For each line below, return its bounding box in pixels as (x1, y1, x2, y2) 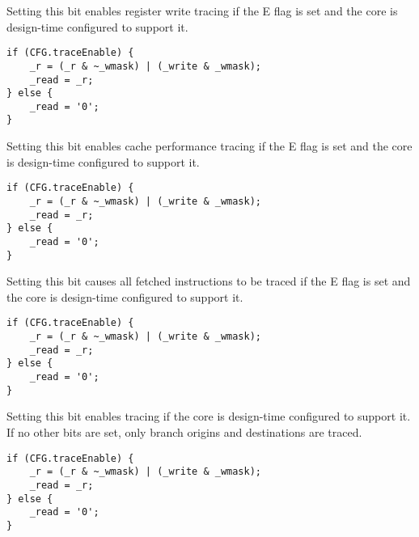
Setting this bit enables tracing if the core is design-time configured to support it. (6, 408, 411, 425)
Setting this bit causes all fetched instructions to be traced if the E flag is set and (6, 273, 411, 290)
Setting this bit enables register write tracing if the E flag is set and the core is (6, 2, 398, 19)
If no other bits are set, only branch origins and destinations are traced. (6, 423, 362, 440)
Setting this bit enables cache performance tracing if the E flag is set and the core (6, 137, 413, 154)
